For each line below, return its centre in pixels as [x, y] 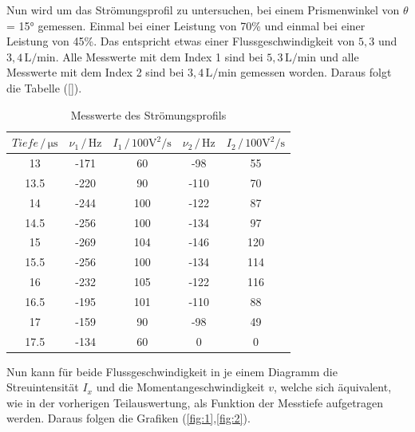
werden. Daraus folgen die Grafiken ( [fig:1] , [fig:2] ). [128, 418]
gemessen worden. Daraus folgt [316, 72]
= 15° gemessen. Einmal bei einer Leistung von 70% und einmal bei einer [186, 25]
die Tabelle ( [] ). [44, 87]
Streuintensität [43, 387]
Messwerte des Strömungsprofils [148, 114]
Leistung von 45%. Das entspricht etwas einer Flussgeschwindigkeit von [181, 41]
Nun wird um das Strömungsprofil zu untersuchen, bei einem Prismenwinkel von [203, 10]
